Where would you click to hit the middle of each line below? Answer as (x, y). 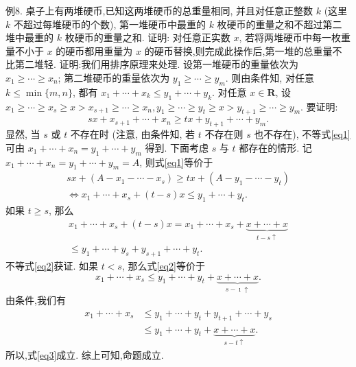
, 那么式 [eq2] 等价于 (163, 266)
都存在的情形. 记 (275, 147)
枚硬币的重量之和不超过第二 (280, 24)
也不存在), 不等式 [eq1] (302, 134)
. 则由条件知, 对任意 (270, 77)
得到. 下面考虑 (177, 147)
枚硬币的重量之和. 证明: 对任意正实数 (147, 37)
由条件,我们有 (36, 300)
